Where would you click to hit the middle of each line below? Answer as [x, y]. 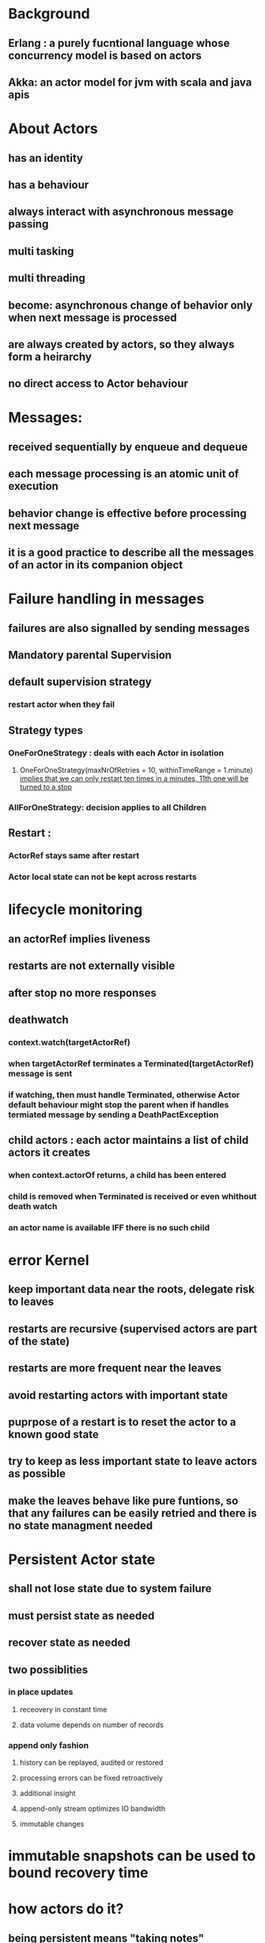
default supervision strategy [80, 682]
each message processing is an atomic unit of [124, 474]
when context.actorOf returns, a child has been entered [117, 1175]
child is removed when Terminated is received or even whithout [132, 1196]
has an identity [45, 158]
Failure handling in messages [106, 599]
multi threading [47, 278]
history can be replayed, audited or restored [91, 1763]
